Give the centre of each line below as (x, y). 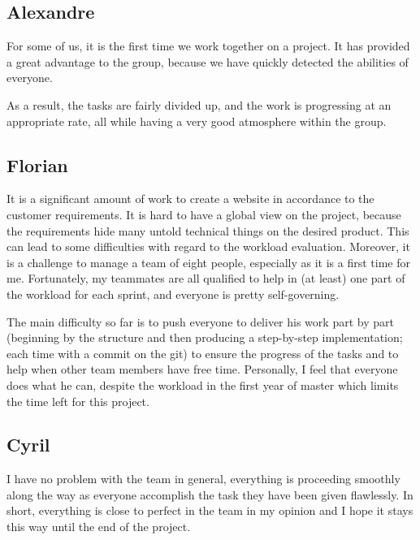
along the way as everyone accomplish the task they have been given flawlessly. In (210, 494)
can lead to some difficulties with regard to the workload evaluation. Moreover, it (208, 246)
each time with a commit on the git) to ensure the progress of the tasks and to (203, 353)
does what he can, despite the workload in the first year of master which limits (203, 384)
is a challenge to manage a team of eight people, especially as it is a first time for (208, 262)
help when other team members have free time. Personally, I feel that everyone (202, 369)
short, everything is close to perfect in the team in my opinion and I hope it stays (210, 510)
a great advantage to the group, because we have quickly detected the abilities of (208, 61)
